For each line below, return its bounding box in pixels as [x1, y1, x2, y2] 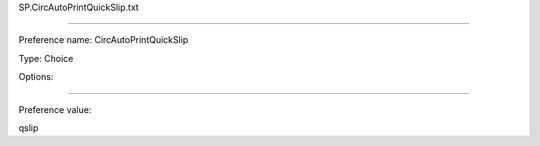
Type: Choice [18, 52, 74, 64]
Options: [18, 71, 54, 83]
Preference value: [18, 103, 92, 115]
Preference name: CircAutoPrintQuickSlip [18, 34, 189, 46]
